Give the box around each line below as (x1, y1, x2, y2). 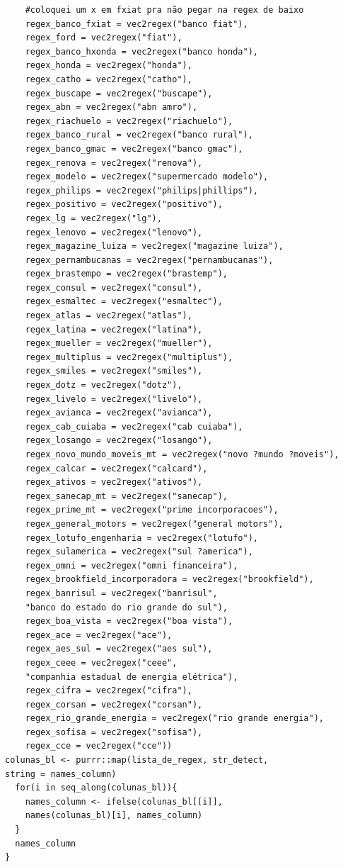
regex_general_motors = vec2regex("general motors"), (25, 518, 284, 529)
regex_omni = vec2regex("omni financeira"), (25, 560, 238, 571)
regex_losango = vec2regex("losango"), (25, 435, 213, 446)
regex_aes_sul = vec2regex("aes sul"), (25, 644, 213, 654)
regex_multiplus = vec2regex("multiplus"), (25, 352, 233, 362)
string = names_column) (5, 768, 117, 779)
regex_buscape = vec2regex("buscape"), (25, 88, 213, 99)
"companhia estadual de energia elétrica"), (25, 671, 238, 682)
